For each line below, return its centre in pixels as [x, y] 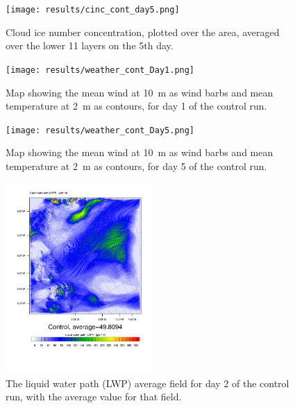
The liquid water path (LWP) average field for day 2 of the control [147, 383]
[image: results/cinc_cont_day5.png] [93, 10]
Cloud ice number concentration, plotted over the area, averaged [143, 32]
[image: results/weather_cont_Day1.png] [100, 70]
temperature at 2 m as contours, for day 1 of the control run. [136, 106]
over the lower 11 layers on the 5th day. [90, 45]
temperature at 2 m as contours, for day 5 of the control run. [136, 165]
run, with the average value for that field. [94, 397]
